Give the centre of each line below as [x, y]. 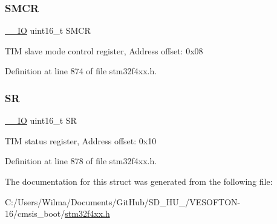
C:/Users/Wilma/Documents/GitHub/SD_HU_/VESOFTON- [123, 201]
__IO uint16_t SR [41, 120]
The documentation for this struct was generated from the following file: [139, 181]
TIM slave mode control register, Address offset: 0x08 [104, 50]
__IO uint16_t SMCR [48, 30]
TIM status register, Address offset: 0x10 [81, 140]
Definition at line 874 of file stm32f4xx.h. [81, 71]
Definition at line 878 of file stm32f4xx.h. [81, 161]
